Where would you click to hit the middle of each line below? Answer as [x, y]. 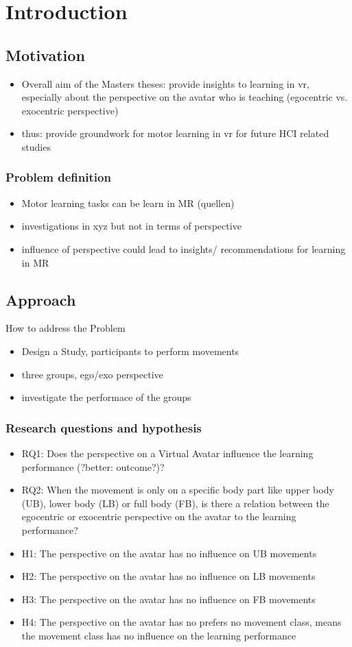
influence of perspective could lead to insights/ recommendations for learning [184, 248]
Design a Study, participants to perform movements [130, 351]
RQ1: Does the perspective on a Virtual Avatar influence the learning [167, 453]
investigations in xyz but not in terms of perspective [131, 226]
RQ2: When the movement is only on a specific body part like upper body [178, 490]
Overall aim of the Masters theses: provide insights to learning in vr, [165, 83]
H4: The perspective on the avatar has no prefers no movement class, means [181, 622]
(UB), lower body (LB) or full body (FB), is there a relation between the [175, 503]
